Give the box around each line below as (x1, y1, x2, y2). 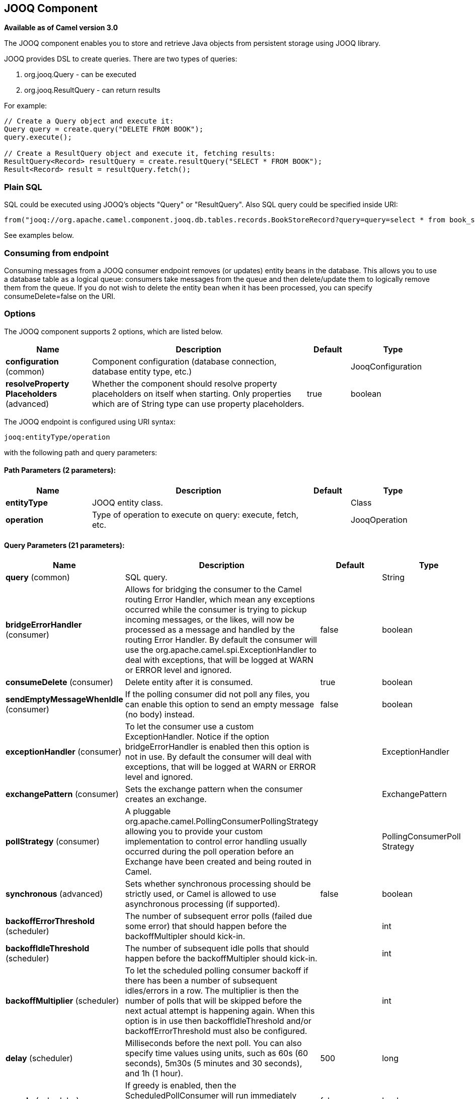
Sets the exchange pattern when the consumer (125, 784, 303, 795)
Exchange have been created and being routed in (125, 857, 312, 867)
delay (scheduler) (6, 1053, 73, 1064)
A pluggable (125, 806, 171, 817)
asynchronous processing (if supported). (125, 899, 280, 909)
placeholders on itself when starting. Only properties (92, 388, 291, 399)
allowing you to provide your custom (125, 826, 263, 837)
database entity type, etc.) (92, 366, 192, 377)
